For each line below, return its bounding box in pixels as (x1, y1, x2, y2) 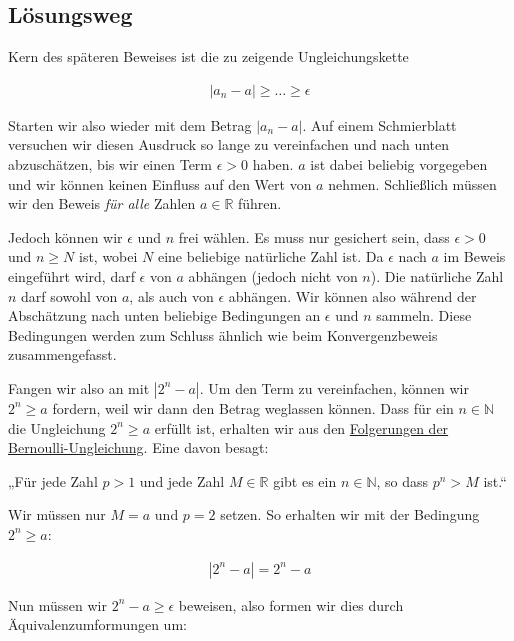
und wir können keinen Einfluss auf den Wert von (8, 173, 312, 194)
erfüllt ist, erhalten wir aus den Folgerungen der (154, 417, 449, 438)
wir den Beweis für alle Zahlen (8, 193, 196, 214)
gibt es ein (273, 470, 337, 491)
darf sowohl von (21, 285, 118, 306)
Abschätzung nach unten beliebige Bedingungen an (8, 305, 321, 326)
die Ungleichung (8, 417, 106, 438)
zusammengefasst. (8, 344, 117, 365)
